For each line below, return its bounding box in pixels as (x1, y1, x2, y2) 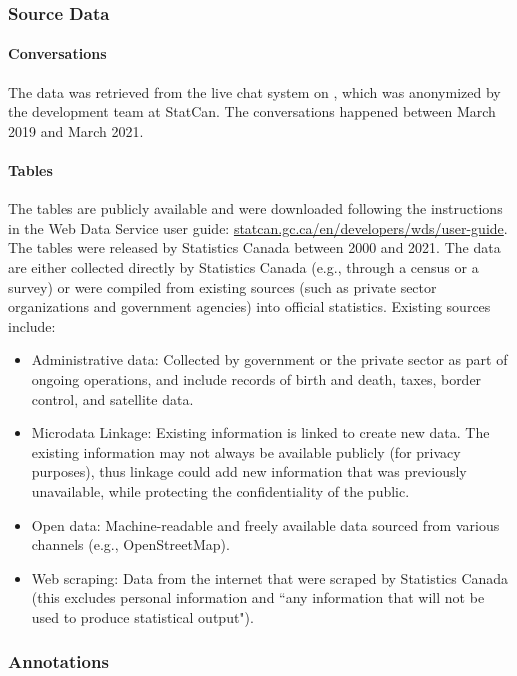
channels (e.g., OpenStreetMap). (31, 534, 230, 555)
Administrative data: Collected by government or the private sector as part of (31, 349, 508, 370)
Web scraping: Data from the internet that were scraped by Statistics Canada (31, 567, 509, 588)
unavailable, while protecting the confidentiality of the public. (31, 480, 410, 501)
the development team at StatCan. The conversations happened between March (8, 101, 496, 122)
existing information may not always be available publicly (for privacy (31, 441, 461, 462)
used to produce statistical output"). (31, 606, 254, 627)
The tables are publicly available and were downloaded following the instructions (8, 198, 503, 219)
